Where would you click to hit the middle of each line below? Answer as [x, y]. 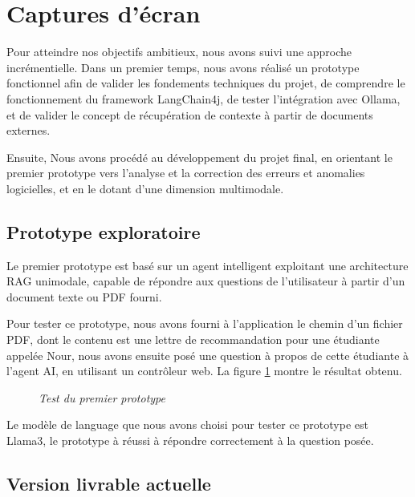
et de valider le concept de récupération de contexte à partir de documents [190, 114]
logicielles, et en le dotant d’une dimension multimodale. [145, 188]
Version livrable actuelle [109, 483]
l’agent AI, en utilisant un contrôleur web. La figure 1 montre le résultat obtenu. [204, 371]
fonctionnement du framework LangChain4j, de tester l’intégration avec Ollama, [203, 98]
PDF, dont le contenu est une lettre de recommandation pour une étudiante [193, 339]
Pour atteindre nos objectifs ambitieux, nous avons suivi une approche [179, 52]
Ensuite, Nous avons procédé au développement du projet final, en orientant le [199, 157]
